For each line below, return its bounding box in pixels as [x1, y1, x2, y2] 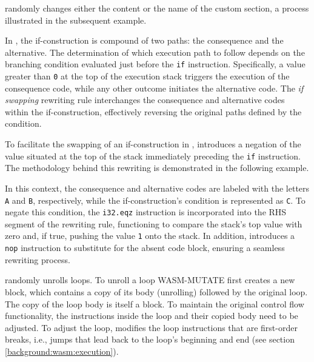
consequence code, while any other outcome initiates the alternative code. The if [5, 81, 304, 94]
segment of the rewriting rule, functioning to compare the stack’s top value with [5, 217, 302, 230]
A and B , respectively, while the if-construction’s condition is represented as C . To [5, 193, 306, 206]
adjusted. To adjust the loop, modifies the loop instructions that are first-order [5, 321, 298, 334]
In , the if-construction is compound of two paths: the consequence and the [5, 34, 284, 47]
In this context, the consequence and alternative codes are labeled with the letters [5, 181, 310, 194]
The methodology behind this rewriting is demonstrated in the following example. [5, 161, 309, 174]
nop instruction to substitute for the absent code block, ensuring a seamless [5, 241, 285, 254]
